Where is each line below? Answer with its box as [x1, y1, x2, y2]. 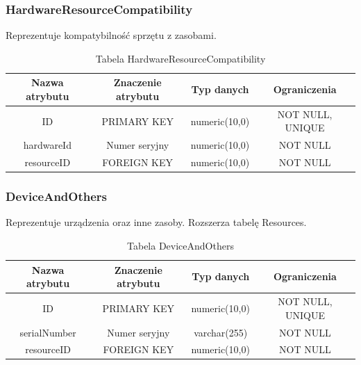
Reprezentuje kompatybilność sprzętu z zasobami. [6, 28, 217, 42]
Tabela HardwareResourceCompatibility [95, 51, 266, 65]
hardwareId [23, 138, 72, 152]
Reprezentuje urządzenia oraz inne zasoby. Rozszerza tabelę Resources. [6, 215, 307, 229]
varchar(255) [194, 325, 248, 339]
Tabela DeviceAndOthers [127, 238, 234, 253]
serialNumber [19, 325, 76, 339]
